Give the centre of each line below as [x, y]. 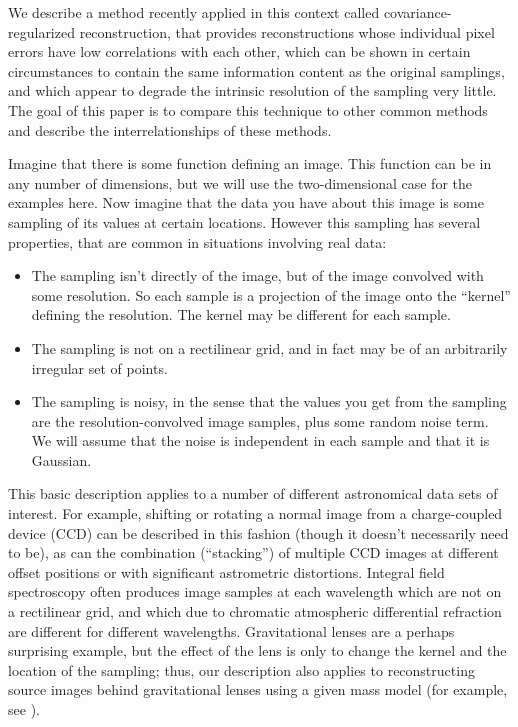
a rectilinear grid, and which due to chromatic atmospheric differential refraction [255, 611]
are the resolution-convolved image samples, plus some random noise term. [260, 420]
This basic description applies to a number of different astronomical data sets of [253, 493]
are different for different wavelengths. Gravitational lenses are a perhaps [231, 630]
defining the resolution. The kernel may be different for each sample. [241, 314]
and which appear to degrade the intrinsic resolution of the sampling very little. [252, 90]
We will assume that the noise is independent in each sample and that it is [260, 440]
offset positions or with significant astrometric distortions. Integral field [226, 571]
